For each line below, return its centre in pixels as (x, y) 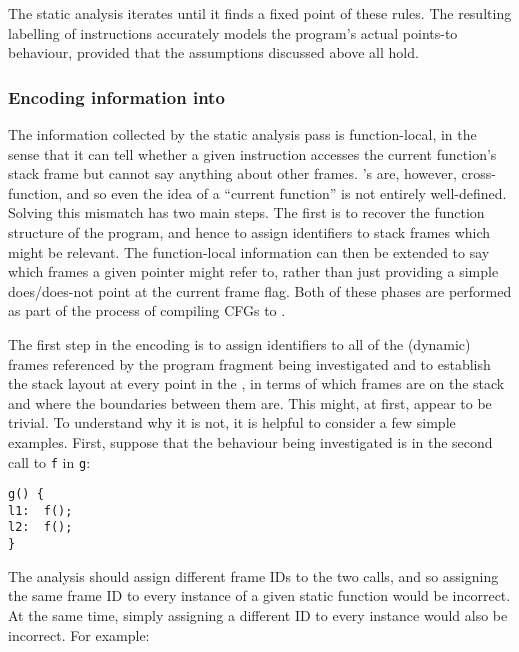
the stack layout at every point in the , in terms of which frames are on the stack (256, 383)
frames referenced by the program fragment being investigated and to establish (249, 363)
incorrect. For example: (79, 634)
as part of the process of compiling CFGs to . (147, 310)
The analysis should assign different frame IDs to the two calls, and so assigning (253, 575)
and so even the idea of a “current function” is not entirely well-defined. (286, 192)
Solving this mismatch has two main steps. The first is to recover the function (246, 212)
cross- (478, 173)
